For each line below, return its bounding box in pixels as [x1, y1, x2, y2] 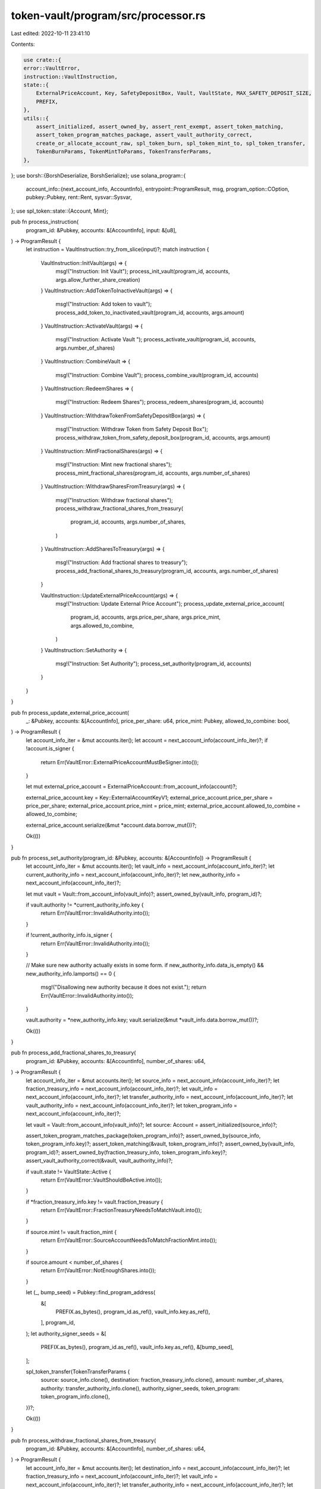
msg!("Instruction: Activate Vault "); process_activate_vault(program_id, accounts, [55, 336, 256, 343]
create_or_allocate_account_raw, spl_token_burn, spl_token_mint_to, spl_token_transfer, [36, 140, 306, 147]
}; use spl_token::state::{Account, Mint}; [11, 207, 109, 214]
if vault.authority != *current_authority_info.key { [26, 901, 144, 908]
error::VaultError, [23, 65, 80, 71]
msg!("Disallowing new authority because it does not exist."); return [40, 983, 207, 991]
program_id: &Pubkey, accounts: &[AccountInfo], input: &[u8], [26, 226, 177, 233]
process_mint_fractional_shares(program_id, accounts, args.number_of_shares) [55, 469, 250, 476]
